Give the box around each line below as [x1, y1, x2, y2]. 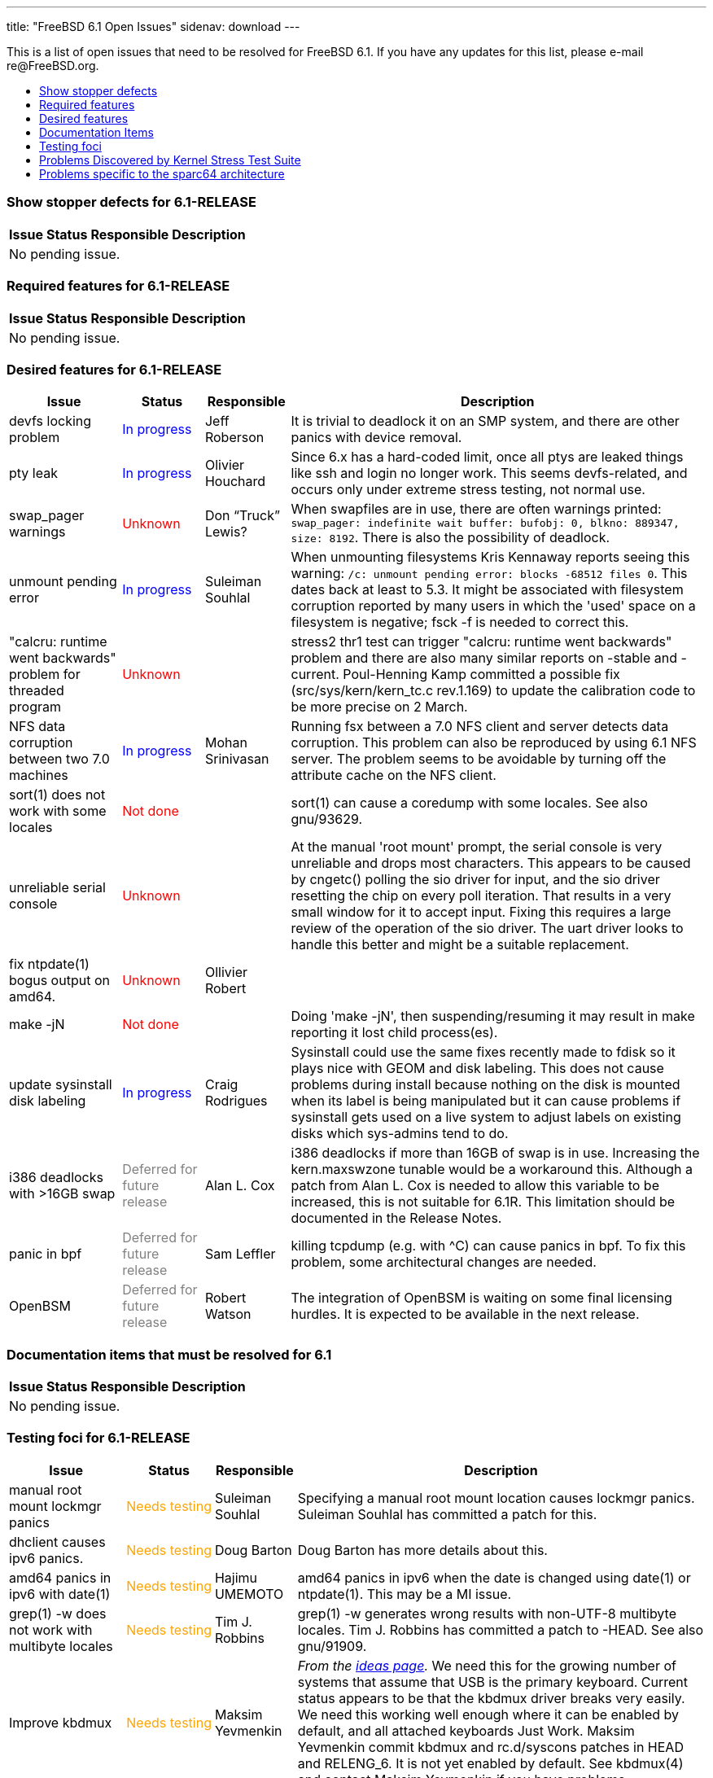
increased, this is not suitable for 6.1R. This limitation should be [291, 1193, 676, 1211]
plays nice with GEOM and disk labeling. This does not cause [291, 1060, 664, 1077]
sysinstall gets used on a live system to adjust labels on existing [291, 1109, 681, 1126]
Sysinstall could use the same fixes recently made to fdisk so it [291, 1044, 676, 1061]
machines [9, 767, 68, 784]
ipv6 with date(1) [9, 1585, 111, 1602]
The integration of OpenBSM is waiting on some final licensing [291, 1290, 672, 1307]
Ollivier [204, 964, 248, 981]
